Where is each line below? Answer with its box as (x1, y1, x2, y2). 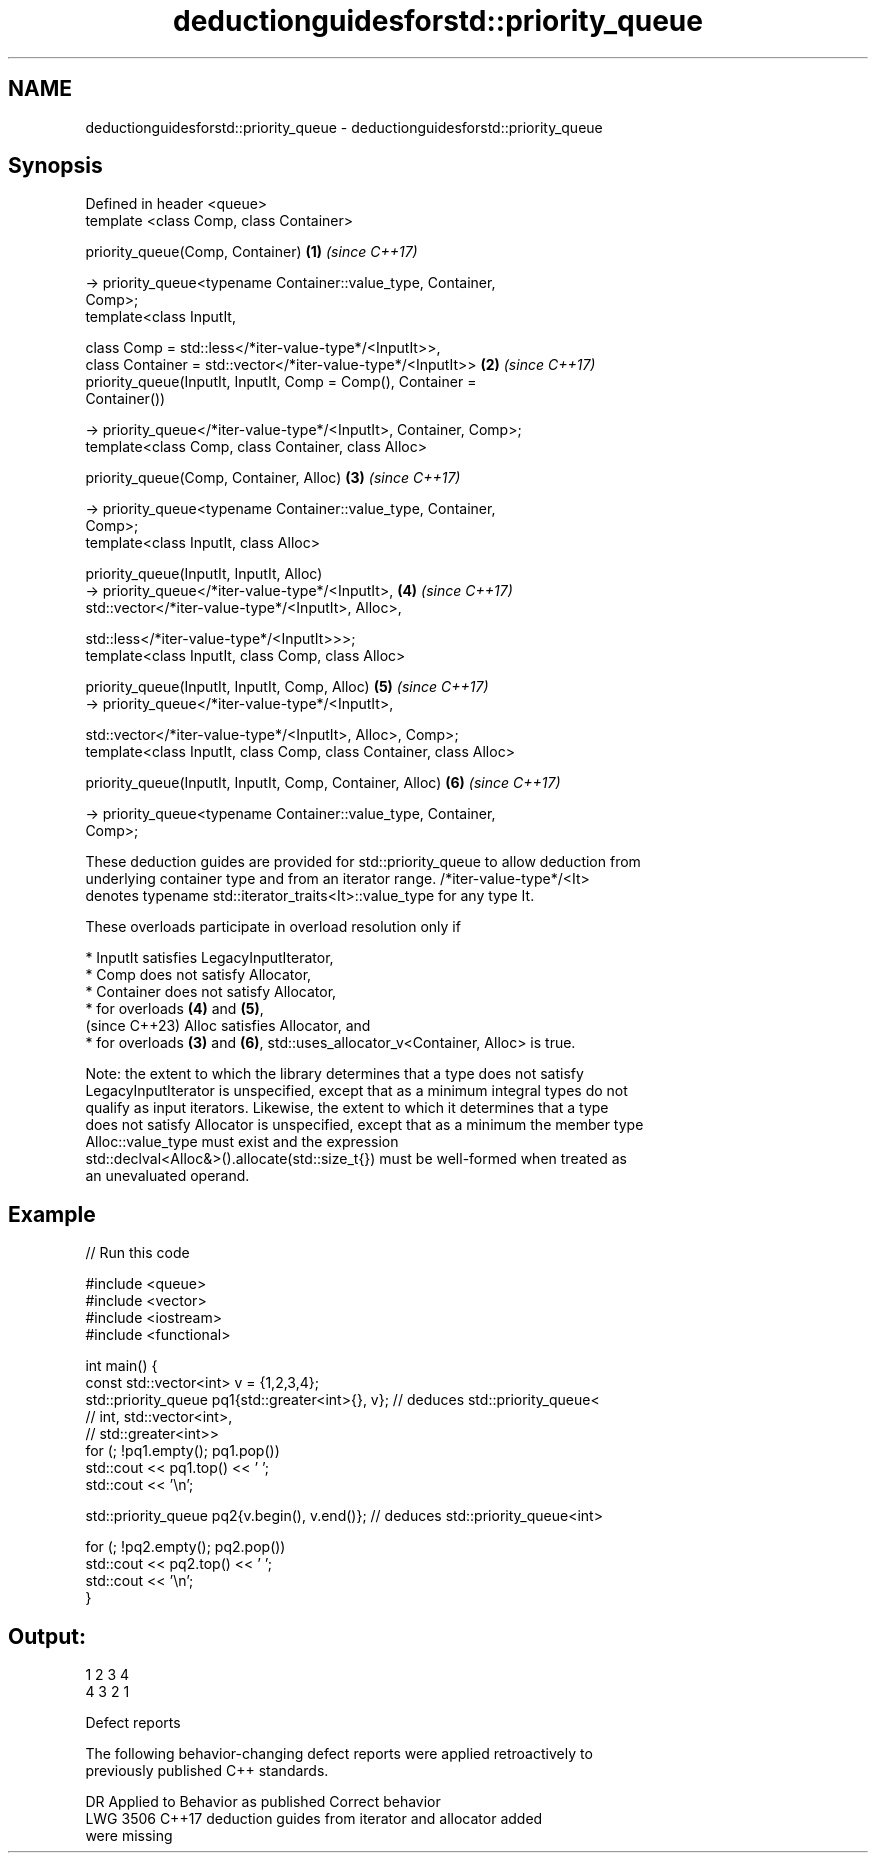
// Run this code (85, 1244, 190, 1262)
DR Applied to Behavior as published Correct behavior (85, 1793, 441, 1811)
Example (8, 1201, 96, 1227)
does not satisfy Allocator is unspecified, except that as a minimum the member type (85, 1116, 644, 1134)
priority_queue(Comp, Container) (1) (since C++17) (85, 243, 418, 261)
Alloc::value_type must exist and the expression (85, 1133, 399, 1151)
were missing (85, 1827, 173, 1845)
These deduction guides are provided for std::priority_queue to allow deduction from (85, 853, 641, 871)
